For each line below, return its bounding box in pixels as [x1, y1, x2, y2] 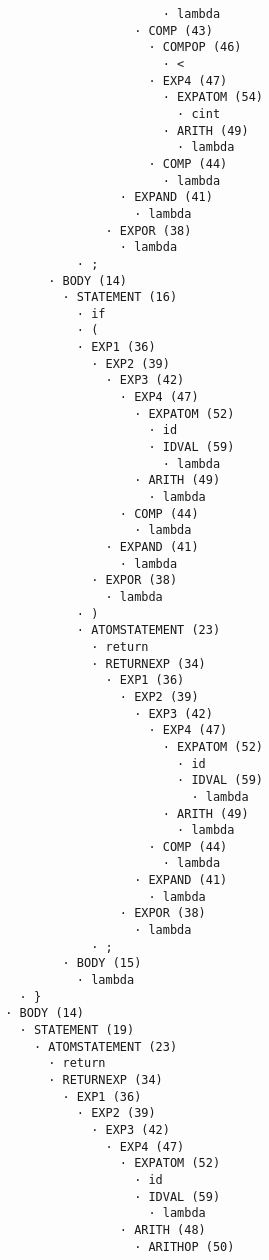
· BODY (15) [62, 956, 142, 971]
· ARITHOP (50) [134, 1239, 235, 1254]
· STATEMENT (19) [19, 1023, 135, 1038]
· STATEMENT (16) [62, 290, 178, 305]
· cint [177, 106, 221, 121]
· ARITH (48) [119, 1222, 206, 1237]
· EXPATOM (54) [162, 90, 263, 105]
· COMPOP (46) [148, 40, 242, 55]
